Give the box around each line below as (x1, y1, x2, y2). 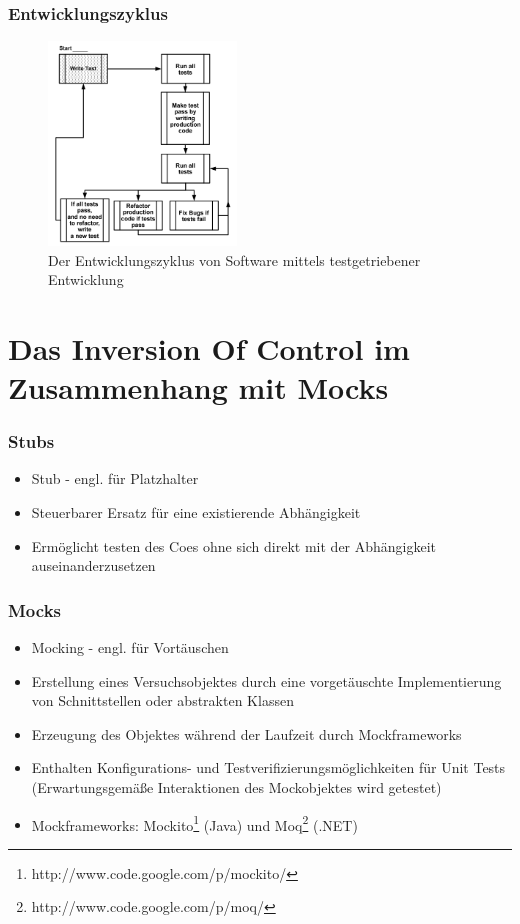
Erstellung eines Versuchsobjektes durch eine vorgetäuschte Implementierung (31, 670, 502, 691)
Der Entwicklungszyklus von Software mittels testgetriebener (48, 249, 421, 270)
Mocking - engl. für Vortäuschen (31, 637, 229, 658)
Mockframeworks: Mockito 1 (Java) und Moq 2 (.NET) (31, 811, 358, 835)
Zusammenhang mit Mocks (8, 367, 389, 408)
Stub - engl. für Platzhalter (31, 468, 199, 489)
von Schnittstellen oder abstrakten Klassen (31, 690, 294, 711)
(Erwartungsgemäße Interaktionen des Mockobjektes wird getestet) (31, 777, 442, 798)
